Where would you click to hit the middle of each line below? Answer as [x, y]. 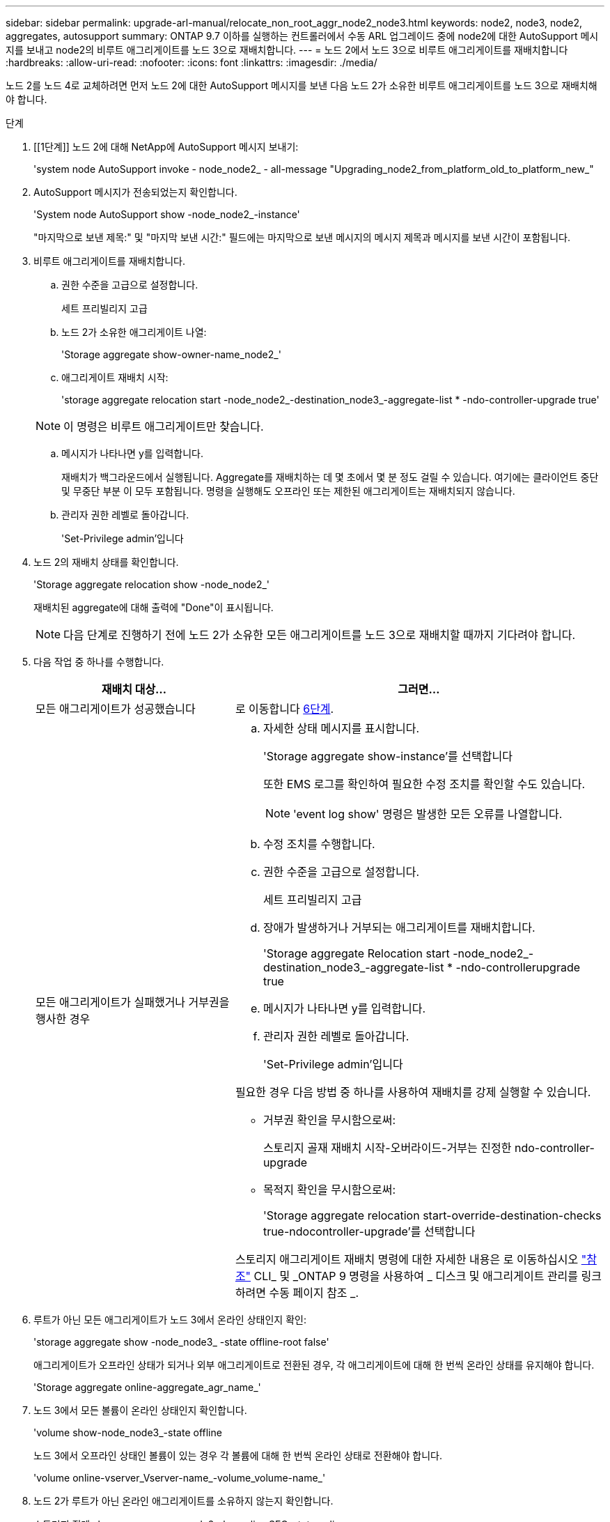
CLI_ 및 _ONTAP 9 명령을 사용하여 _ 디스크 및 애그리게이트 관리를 [416, 1276]
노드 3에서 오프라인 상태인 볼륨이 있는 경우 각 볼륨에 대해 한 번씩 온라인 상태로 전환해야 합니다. [238, 1455]
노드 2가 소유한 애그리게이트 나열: [134, 332]
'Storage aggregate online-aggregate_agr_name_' [147, 1387]
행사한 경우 [63, 1019]
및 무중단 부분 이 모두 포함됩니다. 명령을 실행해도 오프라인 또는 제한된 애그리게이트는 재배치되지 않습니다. [288, 491]
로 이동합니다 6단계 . [284, 709]
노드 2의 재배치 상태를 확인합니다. [106, 562]
